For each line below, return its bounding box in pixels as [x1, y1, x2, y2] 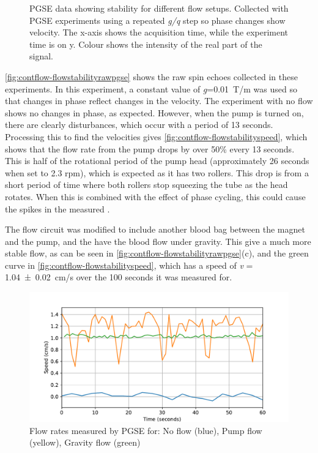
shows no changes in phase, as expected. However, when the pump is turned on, [5, 106, 304, 119]
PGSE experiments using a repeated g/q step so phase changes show [29, 13, 286, 26]
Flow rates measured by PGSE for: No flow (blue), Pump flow [29, 424, 262, 436]
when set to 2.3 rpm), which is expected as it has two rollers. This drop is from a [5, 166, 309, 179]
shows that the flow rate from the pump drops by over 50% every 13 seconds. [5, 142, 295, 155]
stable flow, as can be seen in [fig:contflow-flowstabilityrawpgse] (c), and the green [5, 247, 309, 260]
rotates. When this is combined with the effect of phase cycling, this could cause [5, 190, 306, 203]
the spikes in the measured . [5, 202, 110, 215]
